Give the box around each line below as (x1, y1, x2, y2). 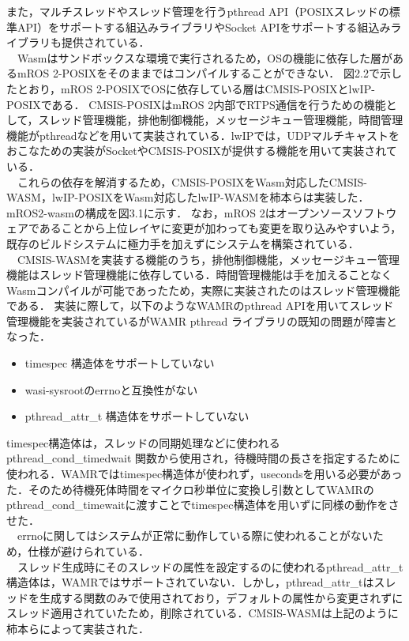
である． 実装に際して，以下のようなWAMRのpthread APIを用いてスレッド (6, 297, 394, 314)
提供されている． (61, 34, 150, 51)
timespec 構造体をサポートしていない (24, 355, 215, 371)
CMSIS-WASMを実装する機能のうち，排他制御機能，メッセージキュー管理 (17, 251, 400, 267)
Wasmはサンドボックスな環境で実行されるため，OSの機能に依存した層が (17, 49, 392, 66)
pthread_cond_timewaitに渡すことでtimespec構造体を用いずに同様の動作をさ (6, 496, 400, 513)
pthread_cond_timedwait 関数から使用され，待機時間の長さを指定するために (6, 450, 400, 466)
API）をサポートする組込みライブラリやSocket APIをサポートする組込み (17, 18, 391, 35)
